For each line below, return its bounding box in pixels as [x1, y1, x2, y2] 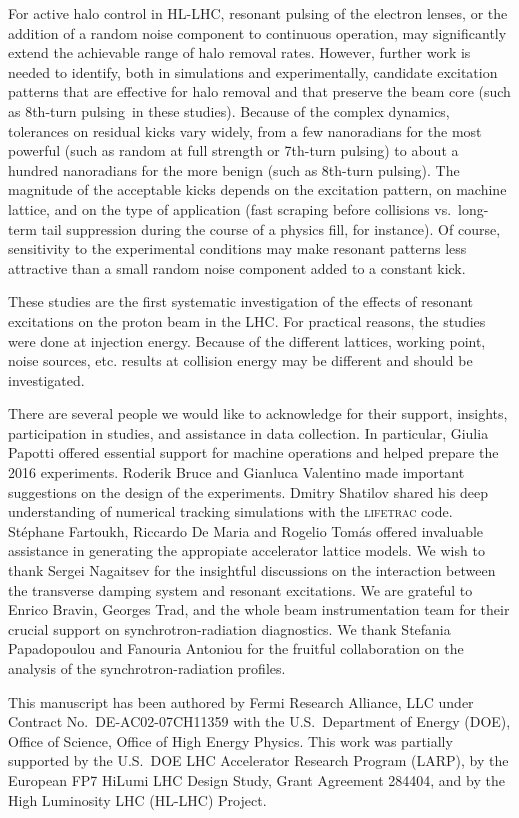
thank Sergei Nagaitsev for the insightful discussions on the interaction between [8, 560, 496, 581]
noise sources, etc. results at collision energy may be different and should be [8, 350, 473, 371]
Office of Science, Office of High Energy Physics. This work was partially [8, 730, 453, 751]
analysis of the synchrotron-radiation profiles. [8, 658, 286, 678]
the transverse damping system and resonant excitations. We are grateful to [8, 579, 473, 600]
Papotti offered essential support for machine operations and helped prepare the [8, 442, 499, 463]
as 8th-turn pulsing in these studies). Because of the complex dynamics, [8, 100, 450, 121]
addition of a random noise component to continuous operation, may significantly [8, 22, 507, 43]
